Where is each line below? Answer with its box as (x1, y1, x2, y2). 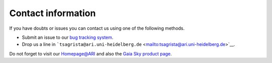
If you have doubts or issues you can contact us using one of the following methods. (9, 25, 185, 31)
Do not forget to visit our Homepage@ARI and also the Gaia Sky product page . (9, 50, 172, 56)
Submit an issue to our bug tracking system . (22, 34, 113, 40)
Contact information (9, 8, 96, 19)
